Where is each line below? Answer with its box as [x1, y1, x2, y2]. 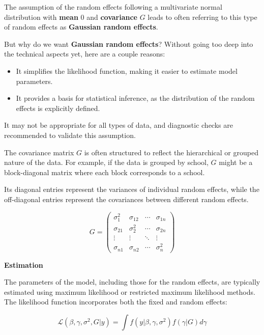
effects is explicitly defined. [16, 102, 100, 113]
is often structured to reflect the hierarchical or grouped [84, 147, 258, 157]
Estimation [4, 259, 43, 270]
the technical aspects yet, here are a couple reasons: [4, 48, 165, 59]
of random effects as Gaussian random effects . [4, 21, 158, 32]
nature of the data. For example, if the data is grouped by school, [4, 157, 209, 167]
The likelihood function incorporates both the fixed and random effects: [4, 296, 227, 307]
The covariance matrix [4, 147, 74, 157]
